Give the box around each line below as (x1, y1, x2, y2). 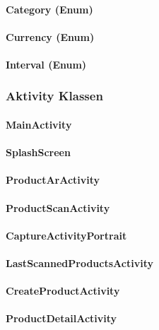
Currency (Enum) (6, 29, 95, 44)
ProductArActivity (6, 172, 100, 187)
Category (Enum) (6, 1, 93, 16)
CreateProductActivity (6, 283, 120, 298)
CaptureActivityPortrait (6, 228, 127, 242)
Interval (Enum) (6, 57, 87, 71)
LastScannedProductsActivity (6, 255, 153, 270)
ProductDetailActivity (6, 311, 117, 326)
